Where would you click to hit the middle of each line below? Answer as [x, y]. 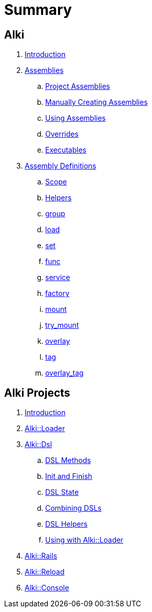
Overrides [62, 134]
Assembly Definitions [61, 166]
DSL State [62, 492]
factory [58, 293]
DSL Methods [68, 460]
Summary [38, 10]
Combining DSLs [73, 508]
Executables [66, 150]
